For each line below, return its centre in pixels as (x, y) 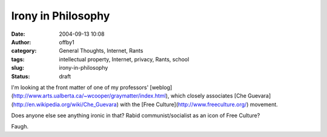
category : (24, 51)
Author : (21, 42)
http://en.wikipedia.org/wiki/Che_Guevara (65, 104)
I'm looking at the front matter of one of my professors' (80, 87)
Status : (21, 76)
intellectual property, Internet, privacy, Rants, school (124, 59)
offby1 (67, 42)
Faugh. (20, 127)
